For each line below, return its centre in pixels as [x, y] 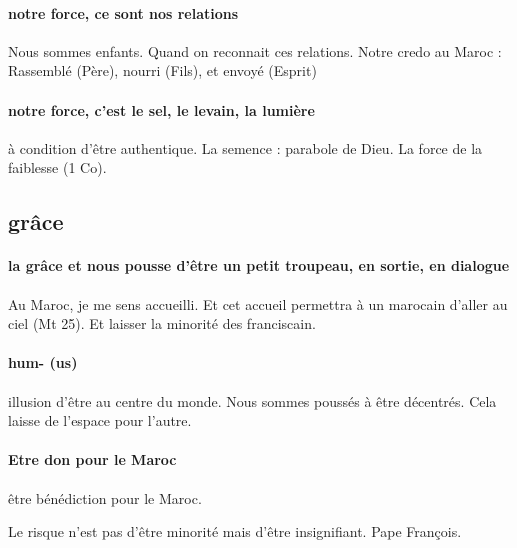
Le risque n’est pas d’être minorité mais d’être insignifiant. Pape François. [235, 531]
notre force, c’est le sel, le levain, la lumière [161, 109]
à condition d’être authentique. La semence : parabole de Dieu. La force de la [245, 147]
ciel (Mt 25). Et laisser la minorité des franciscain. [162, 323]
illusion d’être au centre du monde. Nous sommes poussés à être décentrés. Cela [252, 400]
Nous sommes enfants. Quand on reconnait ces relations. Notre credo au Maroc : [255, 50]
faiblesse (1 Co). [57, 167]
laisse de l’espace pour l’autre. [100, 420]
